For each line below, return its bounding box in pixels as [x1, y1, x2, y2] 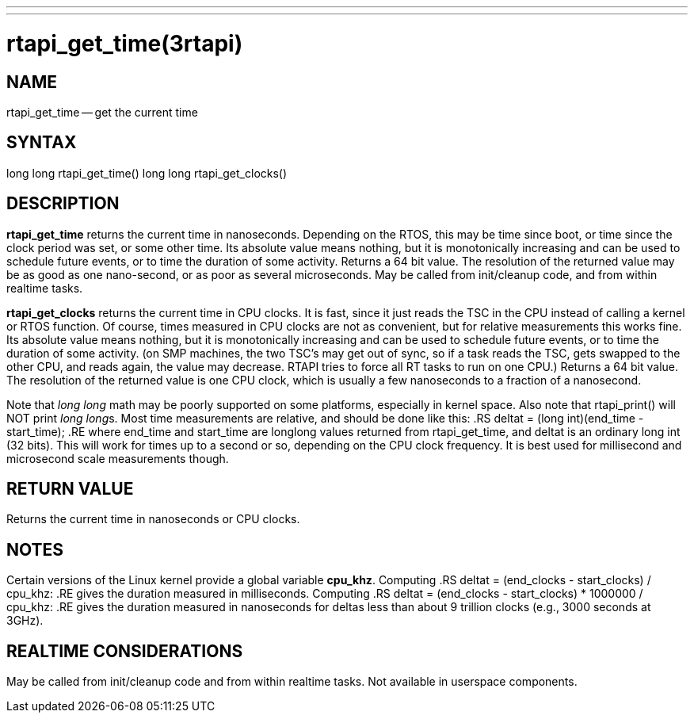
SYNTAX [6, 132, 77, 153]
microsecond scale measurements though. [6, 451, 229, 465]
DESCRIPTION [6, 193, 120, 214]
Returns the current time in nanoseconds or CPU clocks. [6, 512, 300, 526]
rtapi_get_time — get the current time [6, 105, 198, 119]
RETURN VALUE [6, 479, 134, 499]
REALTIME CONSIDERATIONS [6, 641, 243, 661]
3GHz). [6, 614, 44, 628]
